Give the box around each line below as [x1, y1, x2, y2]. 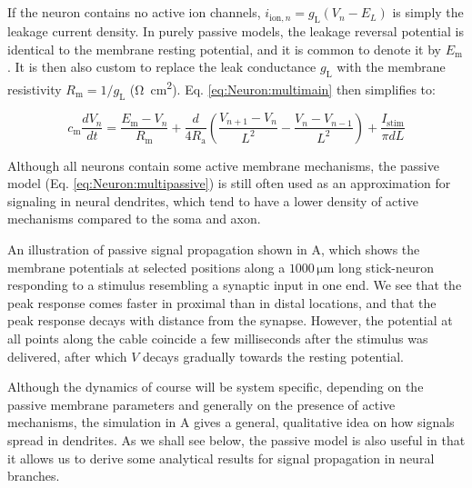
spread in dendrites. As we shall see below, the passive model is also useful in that [7, 430, 466, 449]
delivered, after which [7, 346, 127, 365]
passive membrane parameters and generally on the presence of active [7, 394, 396, 413]
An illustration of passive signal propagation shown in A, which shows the [7, 240, 420, 258]
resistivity [7, 79, 62, 98]
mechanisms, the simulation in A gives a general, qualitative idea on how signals [7, 413, 455, 432]
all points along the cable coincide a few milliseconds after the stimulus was [7, 328, 428, 347]
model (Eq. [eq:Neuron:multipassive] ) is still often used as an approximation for [7, 174, 451, 193]
